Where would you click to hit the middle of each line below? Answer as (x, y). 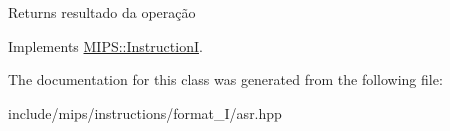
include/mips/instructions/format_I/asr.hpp (145, 112)
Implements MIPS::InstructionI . (105, 45)
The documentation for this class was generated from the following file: (225, 79)
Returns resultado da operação (102, 12)
